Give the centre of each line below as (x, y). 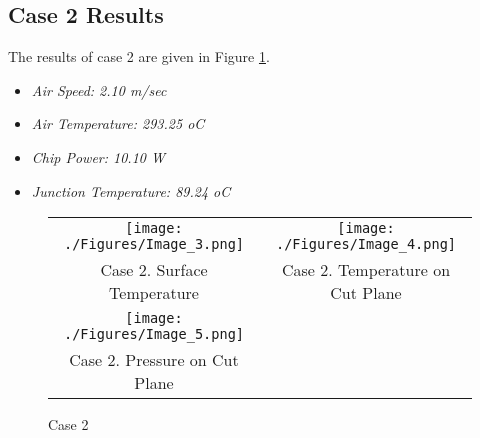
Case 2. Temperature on (366, 270)
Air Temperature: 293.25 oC (118, 123)
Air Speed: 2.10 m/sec (99, 89)
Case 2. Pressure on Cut (154, 360)
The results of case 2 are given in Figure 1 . (139, 56)
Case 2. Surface (154, 270)
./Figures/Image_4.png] (366, 244)
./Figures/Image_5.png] (154, 334)
